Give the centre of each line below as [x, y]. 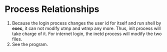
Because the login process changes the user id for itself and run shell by [86, 23]
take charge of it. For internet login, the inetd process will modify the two [87, 33]
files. [17, 39]
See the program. [30, 44]
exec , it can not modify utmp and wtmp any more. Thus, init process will [86, 28]
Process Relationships [52, 9]
